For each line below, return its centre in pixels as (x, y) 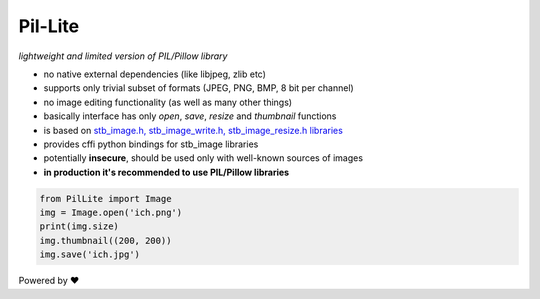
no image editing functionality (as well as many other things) (168, 102)
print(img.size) (79, 226)
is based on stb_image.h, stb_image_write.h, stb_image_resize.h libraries (193, 130)
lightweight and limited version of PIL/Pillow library (123, 56)
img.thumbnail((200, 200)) (105, 240)
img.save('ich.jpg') (89, 254)
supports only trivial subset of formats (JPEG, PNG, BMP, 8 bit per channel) (198, 88)
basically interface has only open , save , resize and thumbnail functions (190, 116)
